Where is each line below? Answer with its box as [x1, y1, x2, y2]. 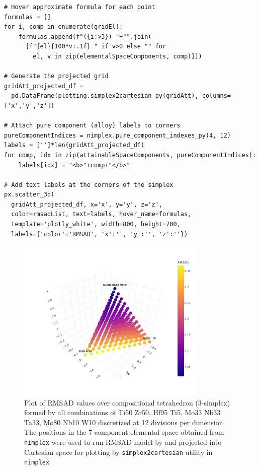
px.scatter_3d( [4, 191, 55, 198]
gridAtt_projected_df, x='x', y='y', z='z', [11, 200, 162, 208]
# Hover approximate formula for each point [4, 4, 155, 11]
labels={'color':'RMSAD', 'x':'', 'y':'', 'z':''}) [11, 230, 188, 238]
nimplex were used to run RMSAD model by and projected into [24, 437, 222, 447]
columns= [202, 92, 231, 100]
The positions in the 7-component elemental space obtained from [24, 427, 224, 437]
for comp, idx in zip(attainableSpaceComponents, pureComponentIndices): [4, 151, 256, 159]
